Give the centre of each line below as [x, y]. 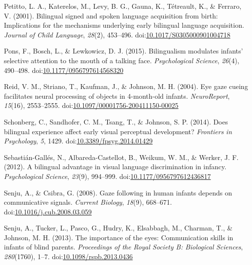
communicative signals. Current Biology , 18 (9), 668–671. [88, 202]
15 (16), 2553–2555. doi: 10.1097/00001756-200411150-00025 [91, 105]
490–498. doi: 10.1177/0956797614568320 [64, 70]
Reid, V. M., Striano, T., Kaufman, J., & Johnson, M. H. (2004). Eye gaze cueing [126, 86]
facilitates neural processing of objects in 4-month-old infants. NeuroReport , [117, 96]
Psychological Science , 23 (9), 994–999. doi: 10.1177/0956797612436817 [107, 176]
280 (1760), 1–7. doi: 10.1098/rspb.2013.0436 [68, 256]
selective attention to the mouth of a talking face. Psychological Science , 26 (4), [122, 60]
